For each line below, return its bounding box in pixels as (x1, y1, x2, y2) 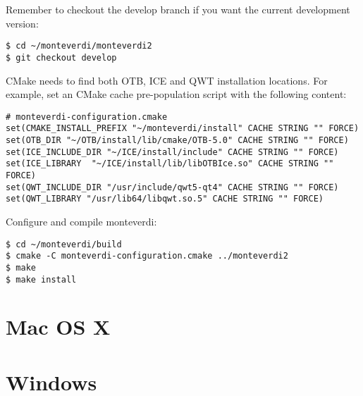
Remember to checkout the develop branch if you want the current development (6, 2, 350, 16)
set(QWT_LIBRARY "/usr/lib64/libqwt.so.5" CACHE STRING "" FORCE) (6, 194, 324, 204)
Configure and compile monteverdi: (6, 214, 157, 228)
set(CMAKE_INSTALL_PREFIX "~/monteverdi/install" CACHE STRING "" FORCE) (6, 123, 359, 134)
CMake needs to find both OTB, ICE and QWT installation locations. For (6, 73, 328, 87)
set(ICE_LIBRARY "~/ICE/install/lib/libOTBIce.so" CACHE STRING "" (6, 159, 334, 169)
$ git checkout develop (6, 52, 117, 63)
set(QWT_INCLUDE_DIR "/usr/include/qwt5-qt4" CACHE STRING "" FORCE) (6, 182, 339, 192)
